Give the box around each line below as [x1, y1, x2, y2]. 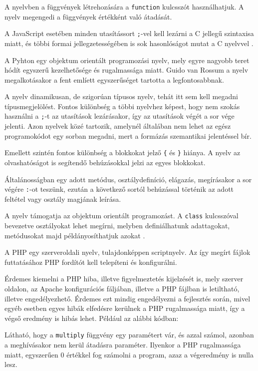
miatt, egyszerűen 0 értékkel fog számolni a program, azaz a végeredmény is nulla [4, 349, 254, 359]
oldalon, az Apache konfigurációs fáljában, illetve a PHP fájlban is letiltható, [4, 283, 240, 294]
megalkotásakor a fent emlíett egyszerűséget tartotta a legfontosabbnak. [4, 74, 224, 85]
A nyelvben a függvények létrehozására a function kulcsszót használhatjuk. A [4, 2, 244, 12]
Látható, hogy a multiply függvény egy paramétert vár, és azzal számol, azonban [4, 329, 254, 340]
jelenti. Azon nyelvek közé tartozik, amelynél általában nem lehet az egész [4, 121, 231, 131]
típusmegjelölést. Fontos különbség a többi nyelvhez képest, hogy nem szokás [4, 101, 240, 111]
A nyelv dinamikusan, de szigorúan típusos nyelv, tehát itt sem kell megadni [4, 91, 238, 102]
